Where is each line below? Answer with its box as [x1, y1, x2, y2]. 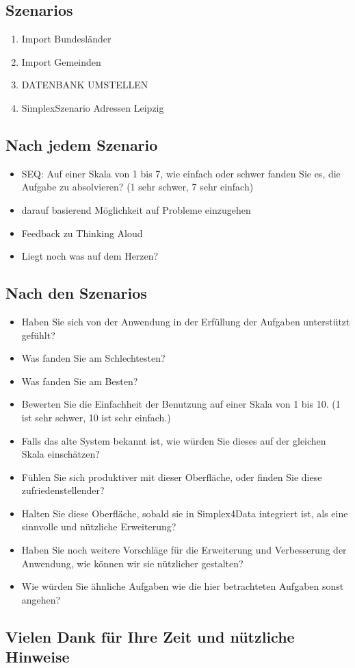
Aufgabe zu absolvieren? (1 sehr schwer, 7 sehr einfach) [21, 180, 254, 194]
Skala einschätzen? [21, 447, 100, 461]
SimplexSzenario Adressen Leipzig [21, 100, 164, 114]
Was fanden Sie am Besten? [21, 373, 138, 388]
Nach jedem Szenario [5, 134, 158, 155]
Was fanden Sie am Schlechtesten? [21, 351, 166, 365]
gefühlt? [21, 327, 55, 342]
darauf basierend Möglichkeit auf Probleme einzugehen [21, 202, 251, 217]
